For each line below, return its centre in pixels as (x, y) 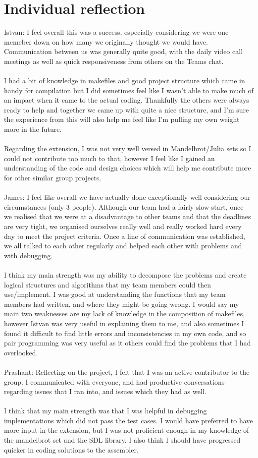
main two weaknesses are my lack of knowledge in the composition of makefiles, (125, 314)
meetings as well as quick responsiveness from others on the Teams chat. (114, 61)
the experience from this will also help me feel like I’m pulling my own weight (122, 119)
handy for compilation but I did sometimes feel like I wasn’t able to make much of (129, 90)
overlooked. (21, 352)
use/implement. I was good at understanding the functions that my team (115, 294)
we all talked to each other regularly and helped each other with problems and (123, 246)
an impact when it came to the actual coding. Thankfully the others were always (127, 100)
